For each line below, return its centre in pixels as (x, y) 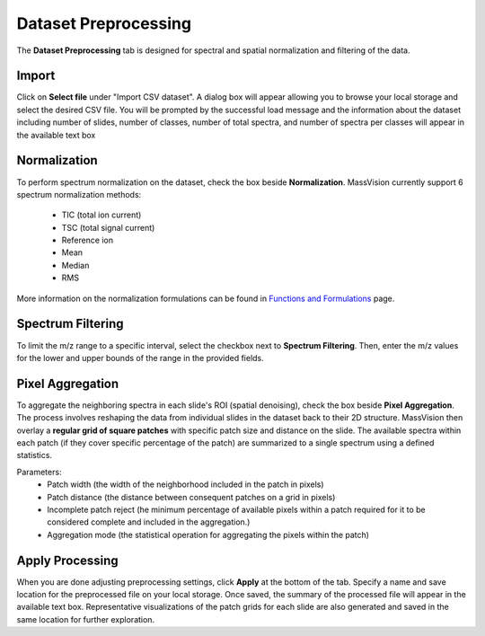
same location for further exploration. (86, 619)
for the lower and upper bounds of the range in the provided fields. (140, 358)
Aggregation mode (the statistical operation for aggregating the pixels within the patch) (208, 534)
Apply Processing (67, 560)
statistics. (35, 455)
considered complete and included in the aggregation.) (149, 522)
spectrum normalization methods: (79, 194)
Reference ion (88, 240)
